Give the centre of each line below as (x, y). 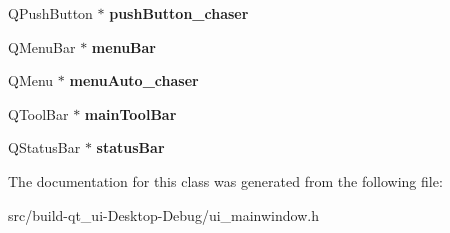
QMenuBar (42, 46)
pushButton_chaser (179, 13)
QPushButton (50, 13)
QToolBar (38, 113)
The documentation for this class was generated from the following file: (225, 180)
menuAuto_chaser (134, 80)
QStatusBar (44, 147)
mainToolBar (130, 113)
